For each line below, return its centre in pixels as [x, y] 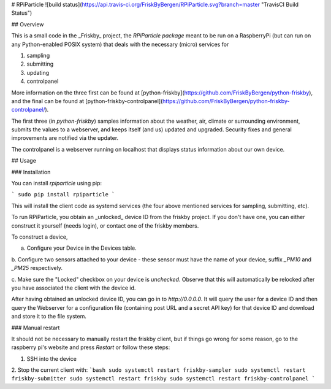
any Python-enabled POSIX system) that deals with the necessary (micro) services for [120, 44]
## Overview [28, 24]
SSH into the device [51, 358]
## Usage [24, 161]
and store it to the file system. [49, 317]
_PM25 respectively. [37, 268]
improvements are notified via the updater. [65, 138]
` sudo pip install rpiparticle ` [63, 194]
